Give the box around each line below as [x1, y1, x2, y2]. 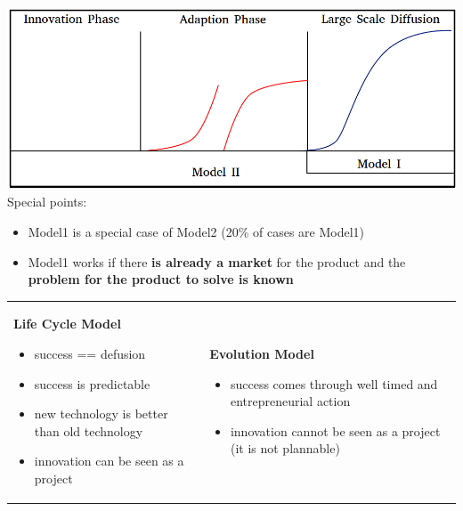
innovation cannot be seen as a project [230, 421, 441, 440]
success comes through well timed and [230, 374, 438, 393]
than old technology [34, 421, 143, 440]
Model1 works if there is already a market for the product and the [28, 252, 406, 271]
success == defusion [34, 345, 146, 363]
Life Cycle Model [13, 314, 121, 333]
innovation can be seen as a [34, 451, 184, 470]
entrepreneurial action [230, 392, 351, 410]
